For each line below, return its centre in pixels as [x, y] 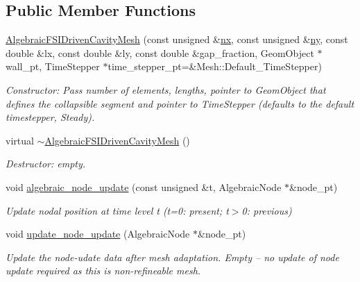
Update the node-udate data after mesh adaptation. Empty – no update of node [172, 257]
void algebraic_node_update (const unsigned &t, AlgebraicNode [144, 186]
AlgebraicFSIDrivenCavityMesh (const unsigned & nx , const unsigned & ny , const [177, 39]
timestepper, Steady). [50, 117]
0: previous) [267, 210]
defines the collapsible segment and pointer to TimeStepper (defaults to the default [180, 103]
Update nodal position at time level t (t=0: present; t [117, 210]
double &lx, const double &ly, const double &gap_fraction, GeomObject [160, 52]
